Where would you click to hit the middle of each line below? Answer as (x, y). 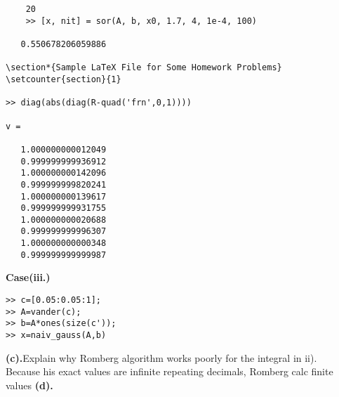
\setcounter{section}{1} (64, 79)
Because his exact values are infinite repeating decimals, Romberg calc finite (169, 371)
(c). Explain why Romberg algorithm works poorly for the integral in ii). (161, 357)
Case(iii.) (28, 277)
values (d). (29, 385)
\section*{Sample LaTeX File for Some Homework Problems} (144, 68)
